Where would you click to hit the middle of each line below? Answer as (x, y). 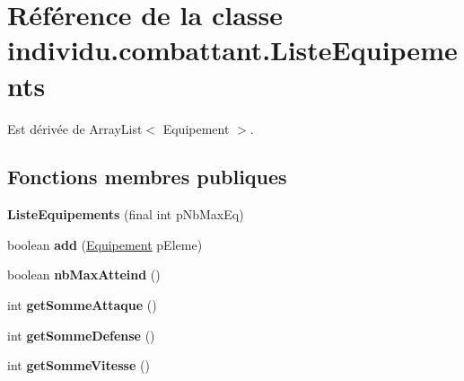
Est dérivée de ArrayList (75, 128)
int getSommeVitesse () (79, 365)
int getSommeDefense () (81, 335)
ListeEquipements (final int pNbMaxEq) (126, 214)
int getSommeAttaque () (82, 305)
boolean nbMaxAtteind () (84, 275)
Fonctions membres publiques (147, 177)
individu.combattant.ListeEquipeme (232, 50)
